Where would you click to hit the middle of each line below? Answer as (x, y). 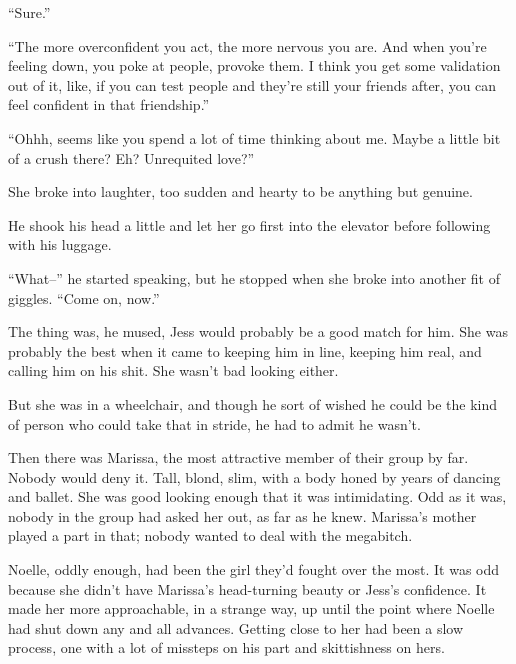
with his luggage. (60, 244)
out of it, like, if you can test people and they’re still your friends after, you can (252, 84)
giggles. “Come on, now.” (84, 297)
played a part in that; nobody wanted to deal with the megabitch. (210, 535)
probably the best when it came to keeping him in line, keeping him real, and (245, 350)
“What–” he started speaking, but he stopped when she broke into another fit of (254, 277)
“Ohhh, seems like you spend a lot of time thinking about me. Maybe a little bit (254, 137)
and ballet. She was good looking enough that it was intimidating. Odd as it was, (257, 496)
